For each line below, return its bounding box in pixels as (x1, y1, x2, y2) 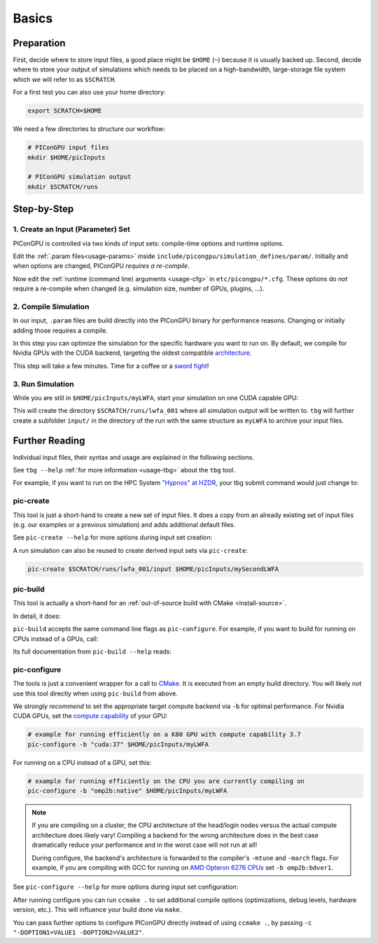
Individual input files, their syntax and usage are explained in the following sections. (13, 453, 255, 461)
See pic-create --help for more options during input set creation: (13, 533, 213, 542)
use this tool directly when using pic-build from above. (13, 689, 178, 698)
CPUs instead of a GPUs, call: (13, 634, 99, 643)
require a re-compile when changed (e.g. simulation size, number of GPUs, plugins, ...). (13, 284, 265, 293)
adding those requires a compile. (13, 326, 108, 334)
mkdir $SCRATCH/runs (27, 183, 98, 190)
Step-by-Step (13, 203, 74, 215)
